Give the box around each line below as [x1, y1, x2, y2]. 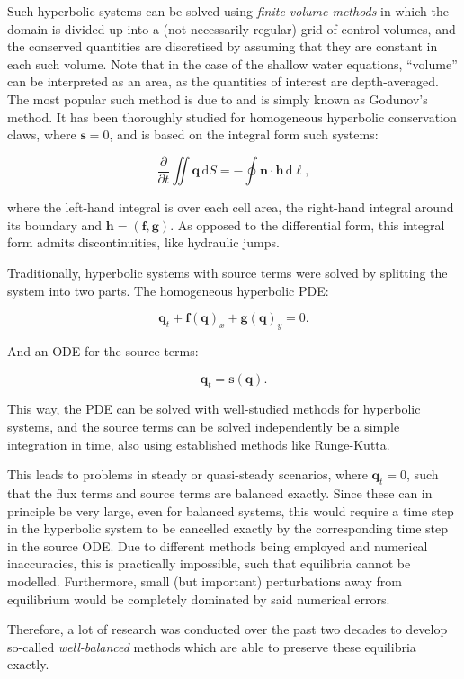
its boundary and [7, 215, 103, 234]
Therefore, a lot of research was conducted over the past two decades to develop [7, 620, 448, 639]
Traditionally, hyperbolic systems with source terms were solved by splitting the [7, 264, 448, 281]
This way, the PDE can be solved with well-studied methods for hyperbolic [7, 399, 421, 418]
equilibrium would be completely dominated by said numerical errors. [7, 589, 390, 608]
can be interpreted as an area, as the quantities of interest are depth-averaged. [7, 72, 440, 91]
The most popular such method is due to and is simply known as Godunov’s [7, 89, 428, 108]
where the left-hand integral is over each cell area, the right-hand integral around [7, 198, 454, 217]
